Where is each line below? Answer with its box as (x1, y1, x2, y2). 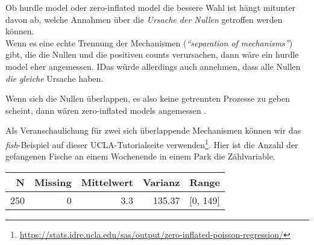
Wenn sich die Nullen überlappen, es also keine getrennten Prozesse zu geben (5, 92, 290, 105)
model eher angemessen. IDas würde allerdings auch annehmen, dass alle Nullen (5, 60, 301, 72)
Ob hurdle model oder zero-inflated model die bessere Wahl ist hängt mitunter (5, 1, 296, 13)
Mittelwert (81, 175, 134, 189)
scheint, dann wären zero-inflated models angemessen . (5, 104, 207, 116)
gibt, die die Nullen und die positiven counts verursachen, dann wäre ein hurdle (5, 48, 299, 61)
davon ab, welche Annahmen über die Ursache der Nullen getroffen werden (5, 13, 283, 25)
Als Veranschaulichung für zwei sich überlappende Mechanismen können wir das (5, 124, 301, 137)
